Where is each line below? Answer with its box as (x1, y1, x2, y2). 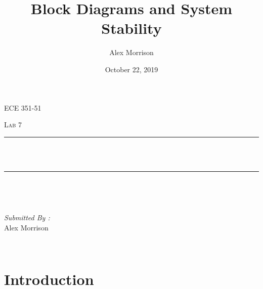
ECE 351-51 (4, 102, 41, 113)
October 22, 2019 (105, 64, 158, 74)
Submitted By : (4, 212, 50, 223)
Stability (101, 18, 162, 38)
